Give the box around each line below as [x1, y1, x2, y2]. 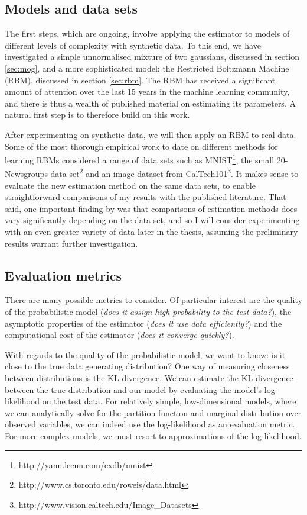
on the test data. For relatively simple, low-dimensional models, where [42, 395, 296, 407]
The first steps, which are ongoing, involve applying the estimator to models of [5, 27, 290, 40]
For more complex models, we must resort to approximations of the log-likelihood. [5, 429, 302, 442]
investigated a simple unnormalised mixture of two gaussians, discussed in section [5, 50, 299, 63]
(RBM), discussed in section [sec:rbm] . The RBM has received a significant [5, 73, 276, 86]
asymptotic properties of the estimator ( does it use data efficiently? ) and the [5, 317, 282, 329]
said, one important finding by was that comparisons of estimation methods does [5, 202, 298, 214]
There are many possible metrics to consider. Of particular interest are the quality [5, 294, 302, 306]
